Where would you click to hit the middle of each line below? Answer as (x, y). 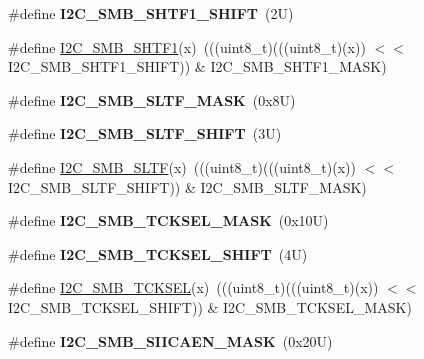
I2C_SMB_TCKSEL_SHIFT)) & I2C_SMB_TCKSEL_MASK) (210, 306)
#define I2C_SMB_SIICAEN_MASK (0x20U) (170, 340)
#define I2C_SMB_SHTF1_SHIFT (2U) (151, 13)
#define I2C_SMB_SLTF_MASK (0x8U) (152, 99)
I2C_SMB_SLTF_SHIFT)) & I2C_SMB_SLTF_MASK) (187, 186)
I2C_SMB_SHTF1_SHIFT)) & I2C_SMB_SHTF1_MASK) (197, 66)
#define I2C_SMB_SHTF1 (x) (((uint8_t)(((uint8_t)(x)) (187, 46)
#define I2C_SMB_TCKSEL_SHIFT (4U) (158, 253)
